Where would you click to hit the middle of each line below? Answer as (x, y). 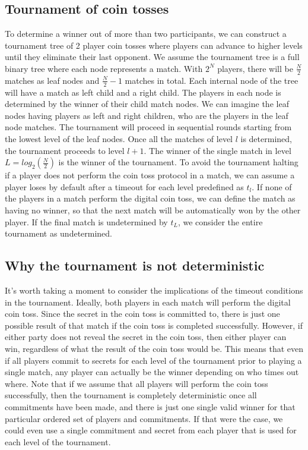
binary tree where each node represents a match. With (104, 68)
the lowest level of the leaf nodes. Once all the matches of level (119, 139)
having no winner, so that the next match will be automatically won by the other (153, 210)
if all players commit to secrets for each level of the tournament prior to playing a (153, 360)
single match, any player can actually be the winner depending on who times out (152, 372)
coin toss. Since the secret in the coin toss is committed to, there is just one (142, 314)
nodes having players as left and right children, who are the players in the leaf (147, 115)
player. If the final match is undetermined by (86, 221)
